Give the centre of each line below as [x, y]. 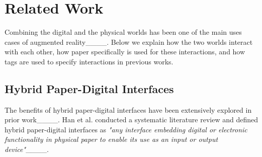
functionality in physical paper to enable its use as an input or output [111, 139]
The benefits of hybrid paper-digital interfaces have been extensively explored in [128, 109]
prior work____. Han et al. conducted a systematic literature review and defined [131, 120]
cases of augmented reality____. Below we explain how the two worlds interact [129, 42]
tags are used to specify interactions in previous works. [89, 61]
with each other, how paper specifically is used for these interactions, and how [125, 52]
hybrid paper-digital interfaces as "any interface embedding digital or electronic [126, 129]
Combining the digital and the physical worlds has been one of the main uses [123, 32]
